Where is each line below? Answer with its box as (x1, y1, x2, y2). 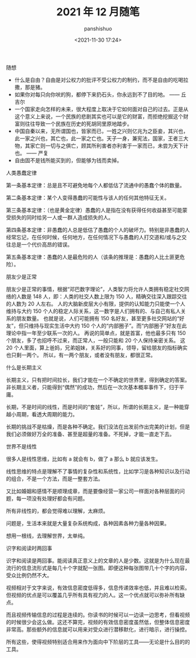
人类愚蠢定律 (6, 169, 37, 176)
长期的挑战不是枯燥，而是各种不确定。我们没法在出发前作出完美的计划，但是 (6, 423, 190, 430)
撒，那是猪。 (14, 83, 45, 91)
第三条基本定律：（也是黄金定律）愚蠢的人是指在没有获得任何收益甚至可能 (6, 206, 183, 214)
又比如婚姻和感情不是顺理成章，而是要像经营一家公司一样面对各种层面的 (6, 487, 180, 495)
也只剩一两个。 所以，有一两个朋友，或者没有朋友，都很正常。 (6, 351, 156, 358)
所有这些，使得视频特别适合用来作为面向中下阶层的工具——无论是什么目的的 (6, 638, 190, 645)
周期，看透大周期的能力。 (16, 410, 78, 417)
